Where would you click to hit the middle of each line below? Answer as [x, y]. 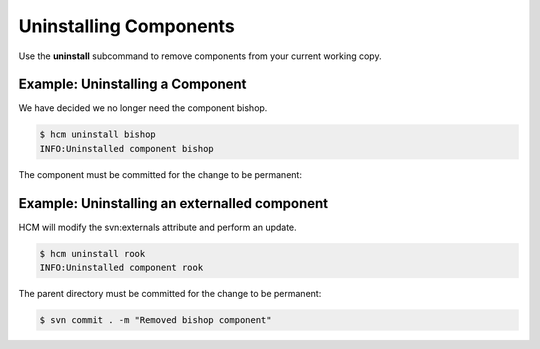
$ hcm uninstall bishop [98, 134]
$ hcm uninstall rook [92, 253]
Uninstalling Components [126, 26]
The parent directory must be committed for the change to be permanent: [170, 294]
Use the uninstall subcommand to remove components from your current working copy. [200, 56]
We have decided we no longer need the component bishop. [143, 108]
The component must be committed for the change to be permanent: [160, 174]
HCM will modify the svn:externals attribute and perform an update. [157, 227]
